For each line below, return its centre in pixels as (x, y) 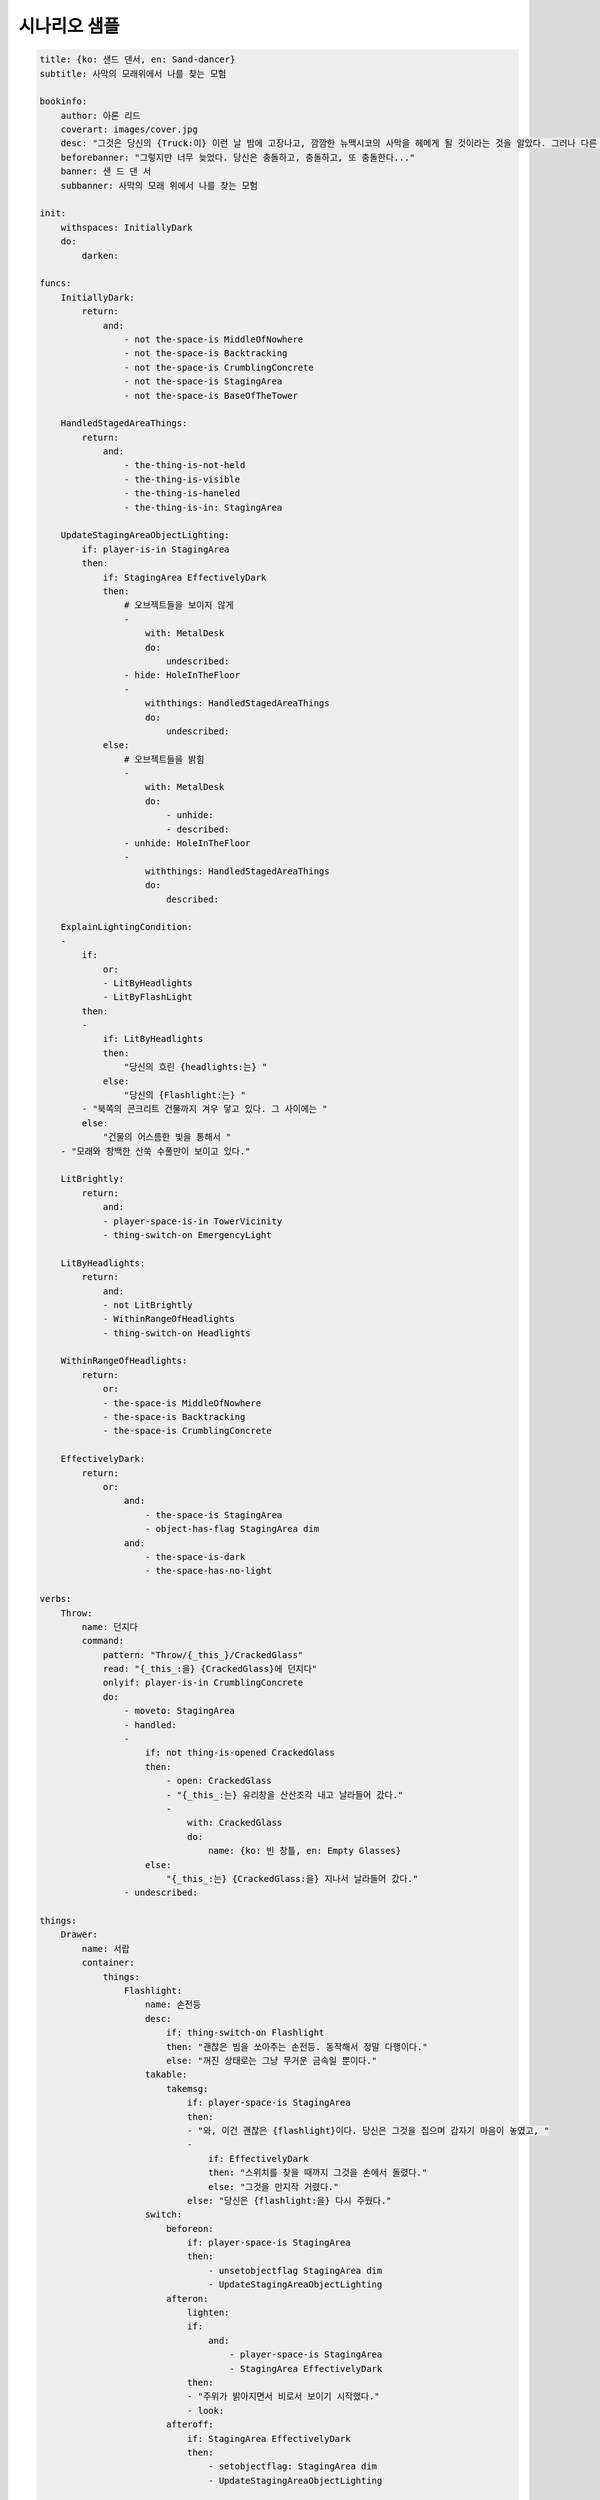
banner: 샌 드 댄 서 (106, 171)
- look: (205, 2410)
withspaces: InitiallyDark (127, 227)
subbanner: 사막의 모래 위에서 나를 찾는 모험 (159, 185)
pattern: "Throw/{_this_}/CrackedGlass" (203, 1654)
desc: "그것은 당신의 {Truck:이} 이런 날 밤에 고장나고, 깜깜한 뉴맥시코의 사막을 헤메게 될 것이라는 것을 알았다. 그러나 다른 (329, 143)
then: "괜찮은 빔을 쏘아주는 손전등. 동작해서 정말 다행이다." (297, 2046)
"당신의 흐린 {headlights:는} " (195, 1067)
